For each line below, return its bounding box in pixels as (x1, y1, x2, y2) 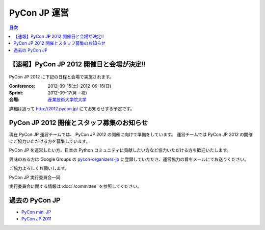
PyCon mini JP (21, 209, 51, 215)
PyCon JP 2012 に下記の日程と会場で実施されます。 (9, 74, 114, 80)
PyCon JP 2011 (21, 216, 52, 222)
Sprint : (9, 90, 24, 96)
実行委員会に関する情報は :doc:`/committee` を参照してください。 (9, 183, 142, 189)
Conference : (9, 83, 35, 89)
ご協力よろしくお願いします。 (9, 165, 69, 171)
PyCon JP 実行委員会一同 (9, 174, 61, 180)
